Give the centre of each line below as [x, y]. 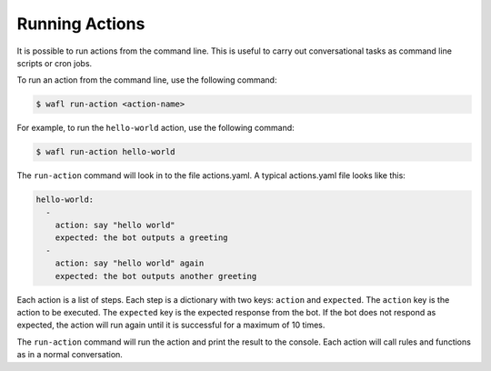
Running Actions [81, 24]
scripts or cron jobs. [55, 63]
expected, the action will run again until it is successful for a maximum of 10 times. [171, 325]
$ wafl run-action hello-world [106, 152]
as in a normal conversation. [70, 355]
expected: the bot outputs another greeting [156, 276]
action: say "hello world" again [130, 263]
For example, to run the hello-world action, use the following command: [155, 128]
